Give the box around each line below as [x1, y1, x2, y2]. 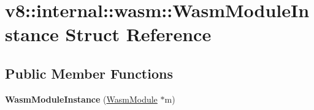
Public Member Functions [5, 63, 173, 82]
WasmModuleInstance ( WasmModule [5, 92, 158, 105]
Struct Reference [65, 22, 212, 47]
